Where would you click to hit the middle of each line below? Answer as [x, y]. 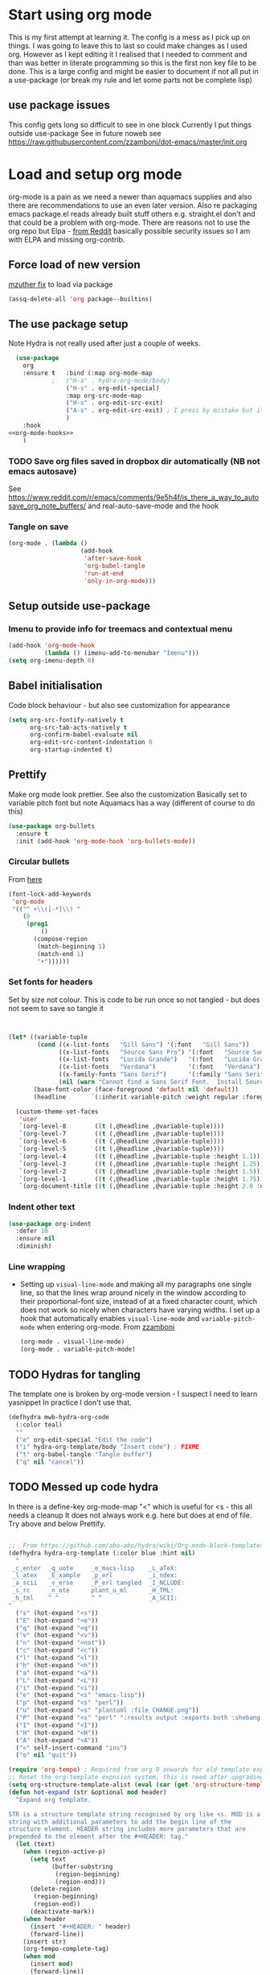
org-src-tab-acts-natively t [78, 727]
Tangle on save [39, 527]
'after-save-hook [113, 559]
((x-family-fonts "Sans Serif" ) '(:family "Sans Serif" [163, 1074]
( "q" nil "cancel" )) [50, 1462]
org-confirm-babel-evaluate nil [84, 735]
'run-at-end [104, 573]
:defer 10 [32, 1231]
